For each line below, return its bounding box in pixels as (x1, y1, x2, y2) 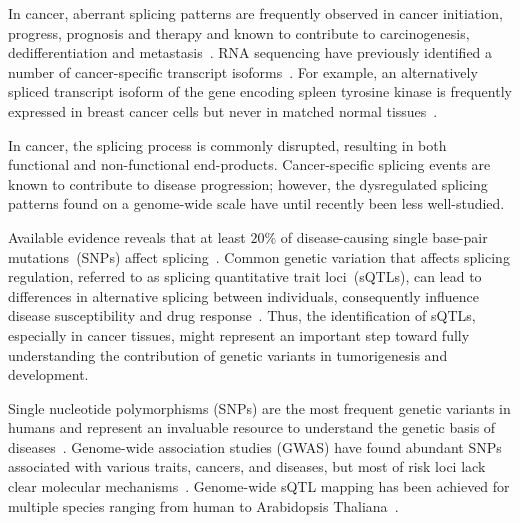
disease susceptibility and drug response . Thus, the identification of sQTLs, (8, 305, 476, 326)
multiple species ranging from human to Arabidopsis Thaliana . (8, 495, 399, 516)
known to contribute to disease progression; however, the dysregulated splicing (8, 173, 488, 194)
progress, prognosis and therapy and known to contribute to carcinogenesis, (8, 22, 470, 43)
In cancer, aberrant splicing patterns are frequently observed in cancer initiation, (8, 3, 503, 23)
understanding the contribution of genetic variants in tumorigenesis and (8, 344, 448, 365)
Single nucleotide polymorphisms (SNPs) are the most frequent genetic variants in (8, 397, 511, 418)
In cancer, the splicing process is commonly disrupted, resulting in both (8, 134, 447, 155)
